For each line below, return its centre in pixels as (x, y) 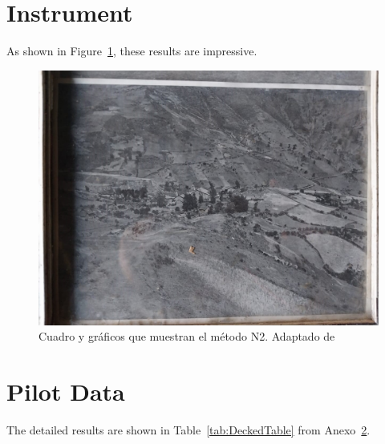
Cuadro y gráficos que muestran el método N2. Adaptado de (187, 336)
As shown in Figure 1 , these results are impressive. (132, 51)
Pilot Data (66, 392)
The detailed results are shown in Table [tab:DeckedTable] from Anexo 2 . (188, 430)
